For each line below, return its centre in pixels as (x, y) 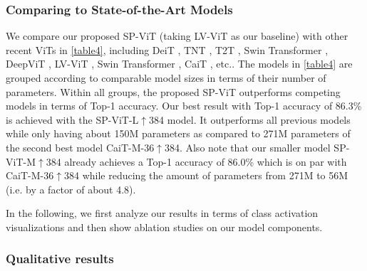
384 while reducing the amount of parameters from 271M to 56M (206, 175)
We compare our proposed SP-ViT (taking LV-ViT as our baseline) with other (177, 36)
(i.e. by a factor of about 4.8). (71, 189)
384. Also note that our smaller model (247, 147)
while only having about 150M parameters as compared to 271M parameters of (178, 133)
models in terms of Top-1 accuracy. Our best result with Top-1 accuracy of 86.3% (184, 106)
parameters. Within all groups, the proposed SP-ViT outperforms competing (173, 91)
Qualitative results (60, 259)
